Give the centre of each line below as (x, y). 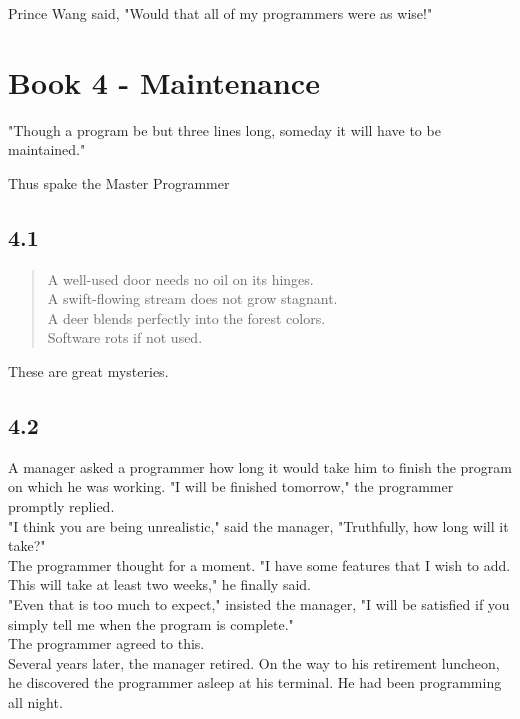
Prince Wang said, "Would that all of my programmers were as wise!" (220, 13)
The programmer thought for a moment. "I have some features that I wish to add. (259, 564)
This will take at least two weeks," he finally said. (160, 584)
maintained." (47, 149)
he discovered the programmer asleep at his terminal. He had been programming (255, 682)
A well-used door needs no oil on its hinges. (180, 278)
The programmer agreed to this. (106, 643)
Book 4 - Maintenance (164, 81)
